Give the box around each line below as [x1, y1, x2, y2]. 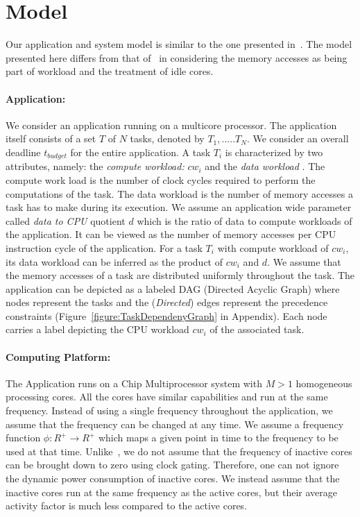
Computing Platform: [6, 349, 111, 364]
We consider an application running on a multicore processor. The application [6, 117, 337, 132]
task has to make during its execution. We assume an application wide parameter [6, 200, 352, 214]
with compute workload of [217, 240, 329, 255]
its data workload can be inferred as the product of [6, 254, 223, 269]
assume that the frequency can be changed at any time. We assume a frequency [6, 416, 344, 431]
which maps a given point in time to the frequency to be [98, 430, 338, 445]
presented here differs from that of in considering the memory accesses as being [6, 50, 348, 65]
